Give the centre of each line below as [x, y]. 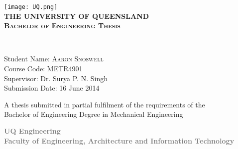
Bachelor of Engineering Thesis [62, 25]
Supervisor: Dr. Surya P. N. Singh [56, 78]
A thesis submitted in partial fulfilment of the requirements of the [105, 104]
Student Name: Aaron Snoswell [54, 59]
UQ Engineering [32, 131]
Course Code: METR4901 [43, 69]
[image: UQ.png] [31, 7]
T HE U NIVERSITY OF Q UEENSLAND [77, 16]
